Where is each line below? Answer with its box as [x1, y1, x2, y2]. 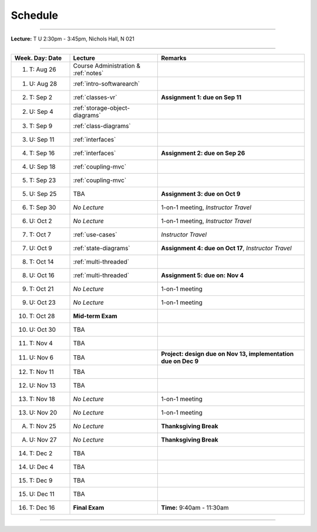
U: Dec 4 [29, 463, 54, 471]
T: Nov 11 [29, 368, 54, 376]
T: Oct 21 [29, 285, 54, 293]
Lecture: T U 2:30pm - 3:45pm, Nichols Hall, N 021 [11, 35, 134, 42]
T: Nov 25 [29, 422, 56, 430]
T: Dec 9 [29, 476, 53, 484]
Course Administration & [73, 62, 141, 70]
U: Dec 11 [29, 490, 55, 498]
